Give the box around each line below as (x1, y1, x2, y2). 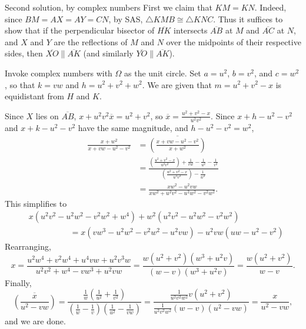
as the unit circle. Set (124, 66, 201, 79)
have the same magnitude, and (78, 121, 188, 133)
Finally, (5, 276, 32, 288)
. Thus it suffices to (213, 12, 283, 25)
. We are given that (142, 78, 212, 90)
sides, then (5, 47, 43, 59)
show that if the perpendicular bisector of (5, 24, 155, 36)
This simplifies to (5, 197, 67, 209)
